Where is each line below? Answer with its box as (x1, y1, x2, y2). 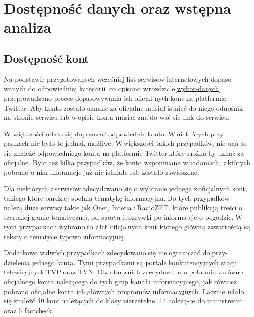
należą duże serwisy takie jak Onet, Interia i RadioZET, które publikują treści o (4, 202, 243, 212)
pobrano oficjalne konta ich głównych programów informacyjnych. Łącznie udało (4, 286, 244, 296)
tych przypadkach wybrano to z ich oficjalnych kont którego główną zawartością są (4, 222, 250, 232)
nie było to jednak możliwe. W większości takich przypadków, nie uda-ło (31, 138, 247, 148)
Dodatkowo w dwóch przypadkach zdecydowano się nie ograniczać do (4, 248, 210, 258)
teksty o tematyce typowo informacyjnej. (4, 231, 126, 241)
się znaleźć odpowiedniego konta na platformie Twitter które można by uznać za (4, 147, 244, 158)
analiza (4, 17, 52, 37)
